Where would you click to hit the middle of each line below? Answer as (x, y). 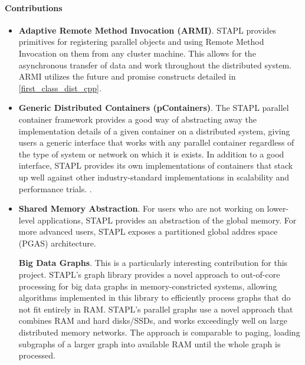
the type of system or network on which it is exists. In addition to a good (151, 154)
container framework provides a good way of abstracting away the (138, 119)
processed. (37, 355)
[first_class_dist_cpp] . (60, 88)
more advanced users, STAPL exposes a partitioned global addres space (148, 231)
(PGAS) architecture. (57, 243)
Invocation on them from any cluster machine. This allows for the (137, 53)
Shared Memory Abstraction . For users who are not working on (141, 208)
